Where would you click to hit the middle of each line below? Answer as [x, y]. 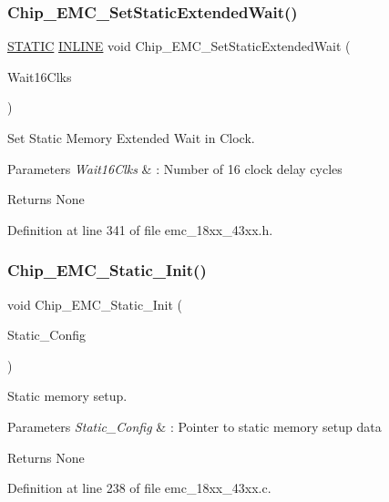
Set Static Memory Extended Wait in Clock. [131, 138]
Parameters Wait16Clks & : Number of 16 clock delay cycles [175, 168]
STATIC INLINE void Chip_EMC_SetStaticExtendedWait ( [179, 46]
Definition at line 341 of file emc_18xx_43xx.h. [140, 229]
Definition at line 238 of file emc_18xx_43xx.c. [139, 488]
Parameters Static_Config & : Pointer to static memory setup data [194, 426]
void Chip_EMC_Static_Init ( [95, 304]
